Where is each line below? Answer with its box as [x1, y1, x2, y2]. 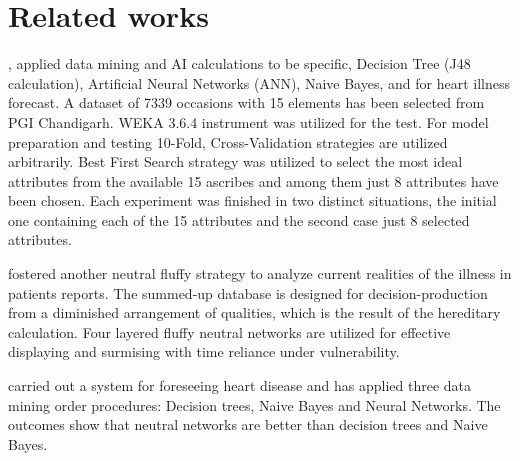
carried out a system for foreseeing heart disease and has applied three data [8, 375, 472, 396]
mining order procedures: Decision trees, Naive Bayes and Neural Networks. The [8, 394, 501, 415]
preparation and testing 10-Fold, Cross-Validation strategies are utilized [8, 131, 448, 152]
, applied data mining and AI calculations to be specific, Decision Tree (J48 [8, 53, 471, 74]
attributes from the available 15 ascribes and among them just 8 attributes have [8, 170, 499, 191]
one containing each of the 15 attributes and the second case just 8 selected [8, 209, 470, 230]
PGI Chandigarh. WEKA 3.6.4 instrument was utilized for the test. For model [8, 111, 489, 132]
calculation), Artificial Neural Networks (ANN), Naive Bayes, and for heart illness [8, 72, 510, 93]
